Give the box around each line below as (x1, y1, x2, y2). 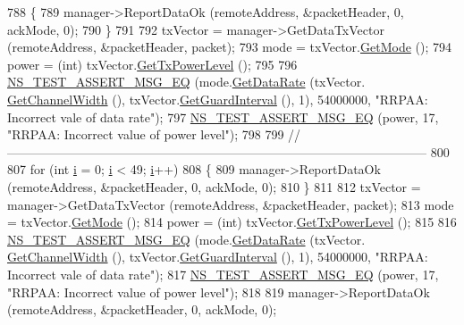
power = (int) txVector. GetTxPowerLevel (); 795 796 (7, 54, 298, 73)
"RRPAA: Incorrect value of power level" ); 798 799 (7, 125, 284, 144)
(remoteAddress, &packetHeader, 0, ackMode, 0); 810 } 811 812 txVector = (7, 177, 421, 196)
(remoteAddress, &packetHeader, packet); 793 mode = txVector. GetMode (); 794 (7, 37, 451, 56)
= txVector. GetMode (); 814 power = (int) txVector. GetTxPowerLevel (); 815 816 (7, 212, 457, 231)
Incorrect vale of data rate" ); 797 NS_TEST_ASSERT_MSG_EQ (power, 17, (7, 107, 439, 126)
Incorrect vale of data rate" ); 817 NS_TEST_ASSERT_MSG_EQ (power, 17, (7, 264, 439, 283)
